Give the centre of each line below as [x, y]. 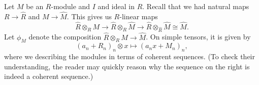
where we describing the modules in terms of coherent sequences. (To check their [130, 56]
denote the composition [65, 37]
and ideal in [116, 6]
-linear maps [139, 16]
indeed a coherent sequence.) [49, 76]
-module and [71, 6]
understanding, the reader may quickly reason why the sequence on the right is [127, 66]
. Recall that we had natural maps [196, 6]
